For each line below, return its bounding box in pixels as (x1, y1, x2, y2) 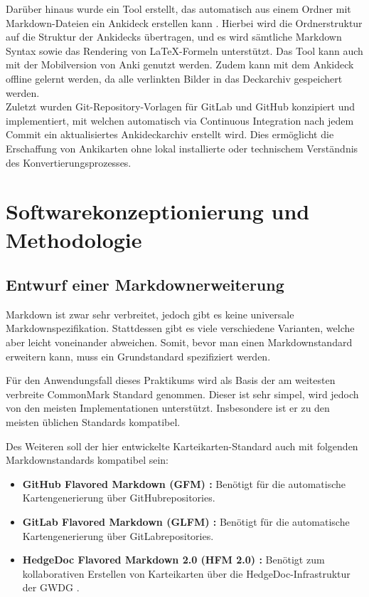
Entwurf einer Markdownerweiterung (6, 274, 284, 296)
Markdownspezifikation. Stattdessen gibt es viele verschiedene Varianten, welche (6, 321, 355, 336)
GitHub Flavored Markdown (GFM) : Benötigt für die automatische (22, 476, 346, 491)
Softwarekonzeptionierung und (6, 197, 310, 226)
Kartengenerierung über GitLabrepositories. (22, 528, 214, 543)
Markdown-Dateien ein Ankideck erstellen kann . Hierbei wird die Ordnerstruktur (6, 15, 363, 30)
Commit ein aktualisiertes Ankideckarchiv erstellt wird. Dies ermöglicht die (6, 127, 334, 142)
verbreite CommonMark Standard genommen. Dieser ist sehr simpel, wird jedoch (6, 386, 359, 401)
